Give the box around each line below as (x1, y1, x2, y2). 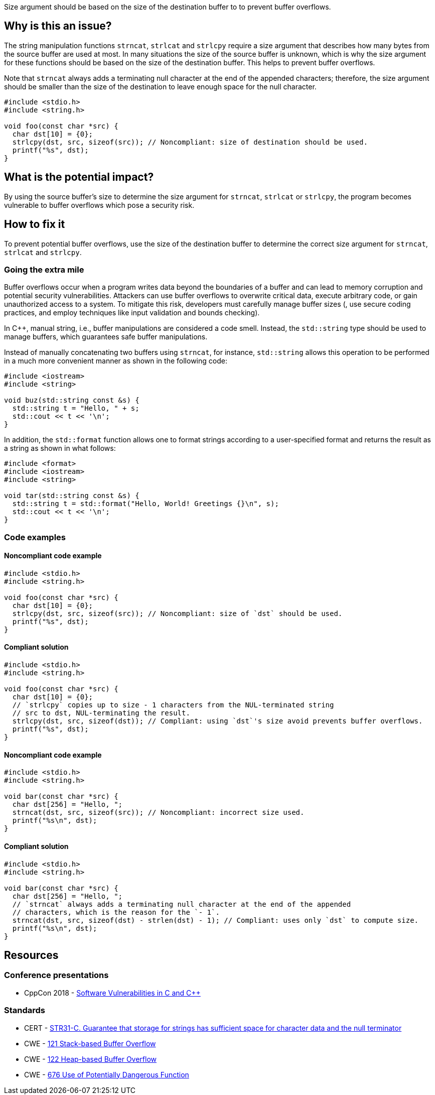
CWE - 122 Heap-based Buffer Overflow (24, 1054, 157, 1063)
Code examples (4, 532, 66, 542)
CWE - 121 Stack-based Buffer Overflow (24, 1039, 156, 1048)
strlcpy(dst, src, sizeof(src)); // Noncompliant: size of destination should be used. (12, 138, 368, 146)
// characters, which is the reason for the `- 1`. (12, 908, 220, 916)
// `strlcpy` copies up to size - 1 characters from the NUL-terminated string (12, 701, 334, 709)
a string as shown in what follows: (4, 444, 116, 453)
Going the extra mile (4, 264, 84, 275)
